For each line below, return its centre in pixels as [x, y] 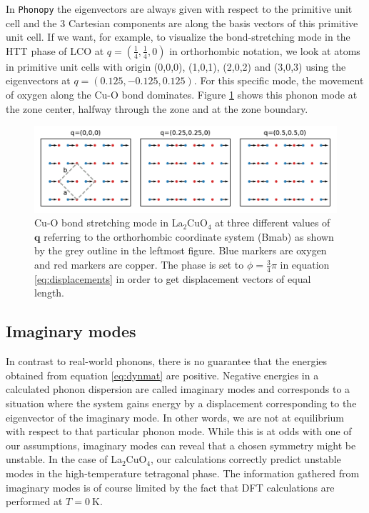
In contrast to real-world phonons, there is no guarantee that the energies [167, 361]
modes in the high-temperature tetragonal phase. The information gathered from [183, 473]
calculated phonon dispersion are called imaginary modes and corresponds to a [178, 389]
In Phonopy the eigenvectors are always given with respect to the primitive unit [179, 9]
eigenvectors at [38, 80]
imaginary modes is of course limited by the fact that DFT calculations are [170, 487]
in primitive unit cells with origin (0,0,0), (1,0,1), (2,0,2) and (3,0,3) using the [176, 66]
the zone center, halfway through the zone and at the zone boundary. [157, 108]
